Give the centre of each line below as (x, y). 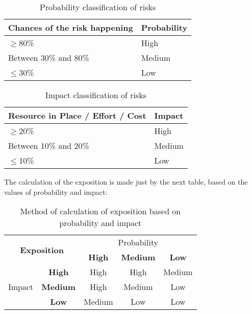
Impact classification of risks (96, 95)
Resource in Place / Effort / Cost (77, 115)
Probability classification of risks (98, 7)
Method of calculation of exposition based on (100, 211)
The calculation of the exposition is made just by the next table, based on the (126, 182)
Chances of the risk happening (71, 27)
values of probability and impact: (56, 192)
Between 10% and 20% (49, 145)
